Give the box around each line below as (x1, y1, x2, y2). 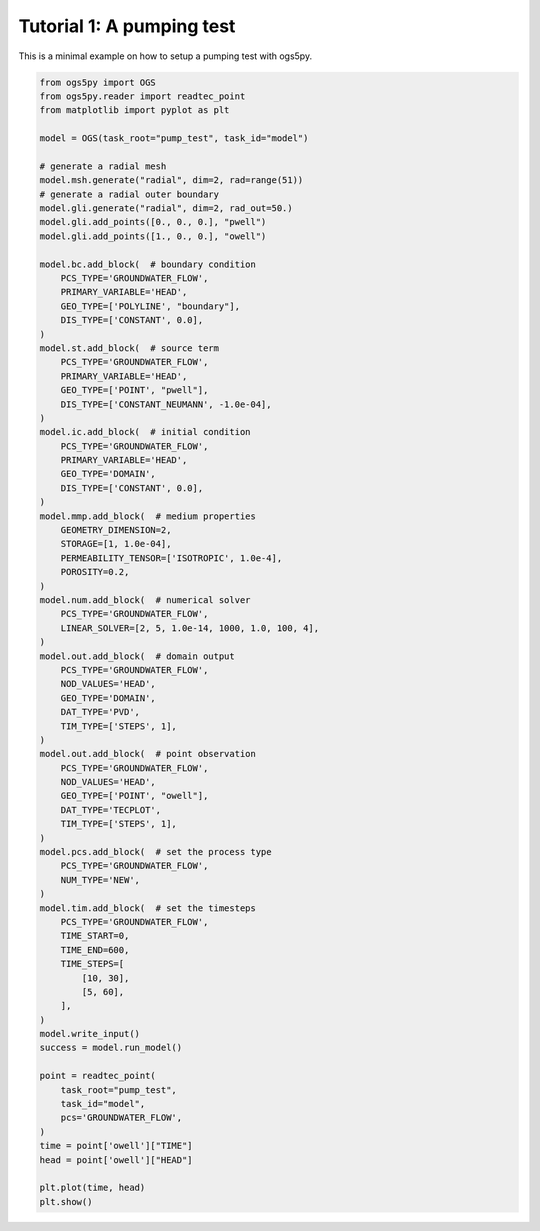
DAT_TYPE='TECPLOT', (60, 804, 162, 815)
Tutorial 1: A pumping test (18, 15, 236, 37)
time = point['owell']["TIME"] (39, 1140, 194, 1152)
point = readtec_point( (39, 1070, 157, 1082)
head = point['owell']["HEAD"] (39, 1154, 194, 1165)
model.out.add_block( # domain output (39, 650, 235, 662)
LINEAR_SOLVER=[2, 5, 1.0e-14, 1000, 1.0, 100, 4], (60, 622, 320, 634)
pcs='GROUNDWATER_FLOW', (60, 1112, 183, 1124)
